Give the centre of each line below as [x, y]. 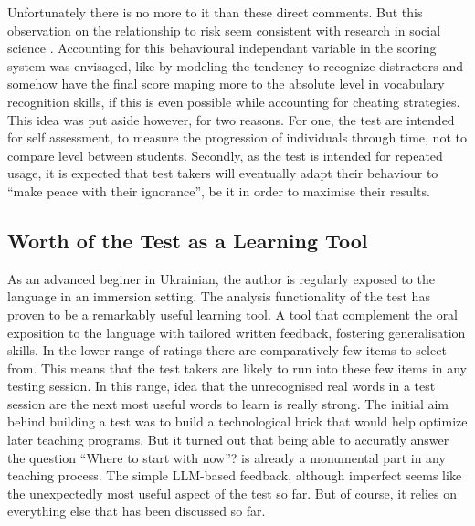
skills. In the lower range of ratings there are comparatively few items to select [227, 350]
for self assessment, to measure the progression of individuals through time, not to [237, 137]
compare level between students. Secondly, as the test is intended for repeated [225, 155]
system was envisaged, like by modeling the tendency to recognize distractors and [236, 65]
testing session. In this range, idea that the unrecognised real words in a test [222, 386]
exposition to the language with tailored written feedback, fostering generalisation [237, 332]
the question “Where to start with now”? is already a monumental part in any [227, 457]
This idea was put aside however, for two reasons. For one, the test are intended [231, 119]
